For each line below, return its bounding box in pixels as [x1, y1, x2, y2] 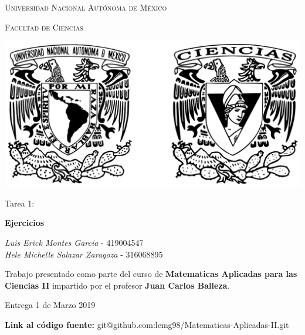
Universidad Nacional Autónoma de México [5, 1, 167, 13]
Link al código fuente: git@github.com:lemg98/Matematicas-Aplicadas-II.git [5, 319, 289, 330]
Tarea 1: [5, 197, 35, 209]
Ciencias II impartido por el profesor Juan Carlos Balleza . [5, 279, 230, 291]
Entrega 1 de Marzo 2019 [5, 299, 96, 311]
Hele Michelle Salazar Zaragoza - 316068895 [5, 248, 163, 260]
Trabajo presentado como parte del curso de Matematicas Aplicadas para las [5, 268, 297, 280]
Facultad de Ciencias [5, 21, 83, 33]
